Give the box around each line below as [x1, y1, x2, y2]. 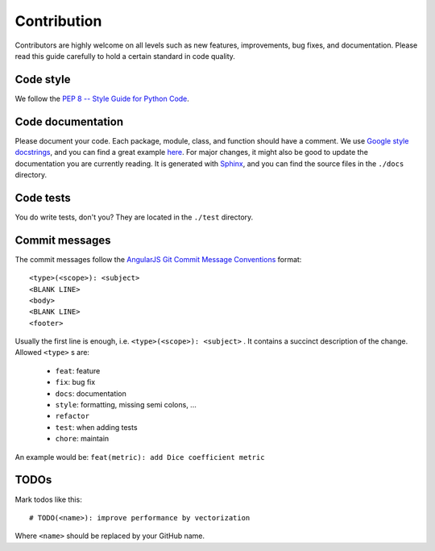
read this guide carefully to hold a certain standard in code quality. [14, 51, 235, 61]
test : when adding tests [55, 422, 138, 432]
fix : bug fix [55, 378, 96, 387]
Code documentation [14, 115, 124, 128]
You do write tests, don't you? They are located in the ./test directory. [14, 212, 254, 222]
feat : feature [55, 365, 101, 375]
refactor [55, 411, 90, 421]
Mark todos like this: [14, 495, 82, 504]
